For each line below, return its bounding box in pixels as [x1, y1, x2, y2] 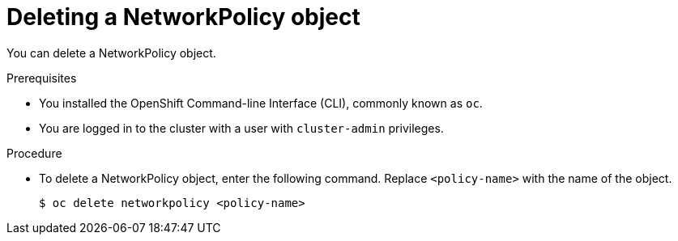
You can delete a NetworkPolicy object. [6, 45, 216, 60]
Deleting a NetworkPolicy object [6, 3, 360, 31]
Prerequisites [6, 70, 77, 85]
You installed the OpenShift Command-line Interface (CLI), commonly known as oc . [39, 95, 483, 110]
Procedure [6, 146, 62, 160]
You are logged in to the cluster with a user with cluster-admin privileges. [39, 120, 444, 135]
